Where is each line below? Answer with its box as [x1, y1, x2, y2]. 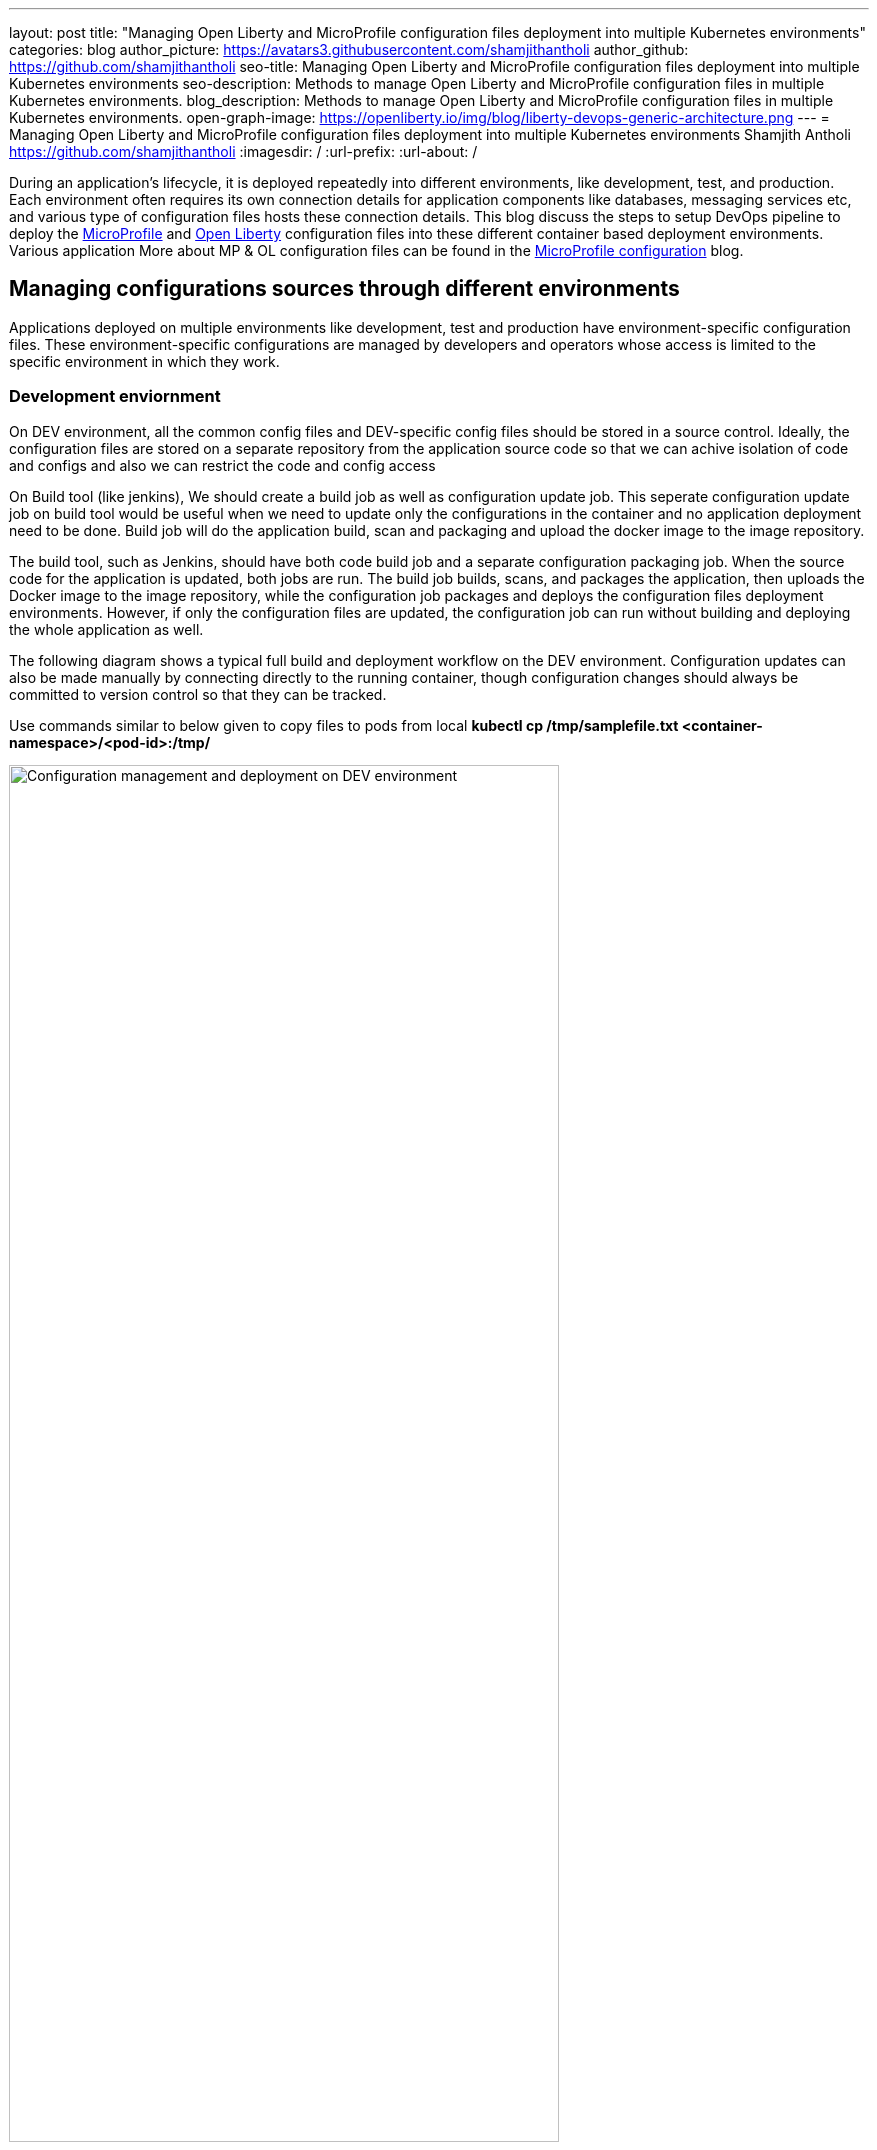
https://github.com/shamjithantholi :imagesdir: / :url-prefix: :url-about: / [9, 143, 478, 160]
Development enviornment [9, 386, 221, 407]
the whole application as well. [9, 620, 204, 638]
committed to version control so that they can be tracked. [9, 685, 387, 703]
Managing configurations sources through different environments [9, 276, 680, 302]
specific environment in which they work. [9, 352, 280, 370]
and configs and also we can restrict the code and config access [9, 456, 436, 474]
